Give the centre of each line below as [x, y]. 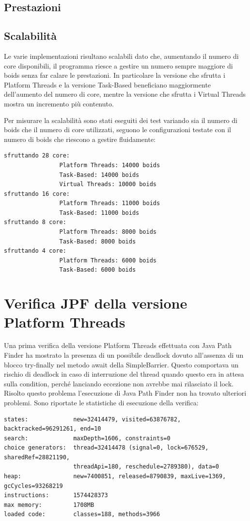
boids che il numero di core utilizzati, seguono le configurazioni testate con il [117, 130]
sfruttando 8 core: [35, 222]
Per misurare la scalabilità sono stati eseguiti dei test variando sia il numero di [121, 120]
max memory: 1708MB [49, 505]
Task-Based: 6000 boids [98, 270]
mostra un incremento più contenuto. [59, 103]
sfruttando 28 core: [37, 156]
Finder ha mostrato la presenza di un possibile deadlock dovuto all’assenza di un [124, 355]
